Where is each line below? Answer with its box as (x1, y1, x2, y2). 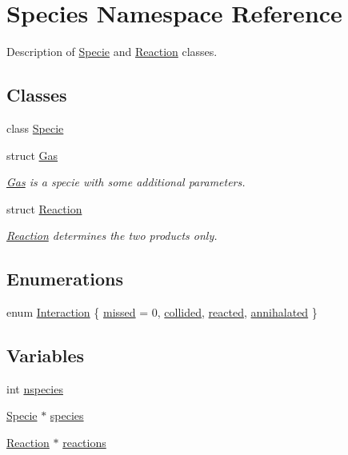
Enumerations (6, 266, 124, 291)
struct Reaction (6, 200, 82, 217)
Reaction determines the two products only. (6, 227, 218, 244)
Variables (6, 343, 85, 368)
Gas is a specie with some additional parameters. (6, 174, 246, 190)
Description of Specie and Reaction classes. (6, 43, 218, 60)
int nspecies (6, 380, 63, 397)
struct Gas (6, 146, 58, 163)
